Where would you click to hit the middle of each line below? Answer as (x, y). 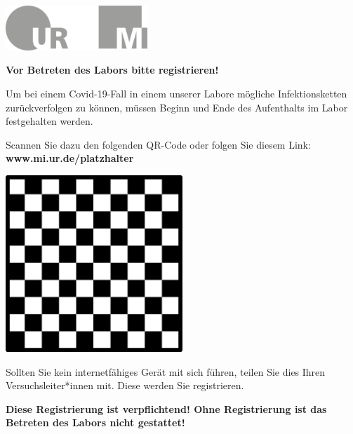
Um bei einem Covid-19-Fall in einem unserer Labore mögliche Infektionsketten (176, 93)
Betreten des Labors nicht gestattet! (95, 422)
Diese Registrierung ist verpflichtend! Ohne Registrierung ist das (166, 408)
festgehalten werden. (49, 121)
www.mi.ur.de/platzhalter (70, 158)
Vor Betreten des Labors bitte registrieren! (112, 70)
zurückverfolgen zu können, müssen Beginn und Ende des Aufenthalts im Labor (177, 107)
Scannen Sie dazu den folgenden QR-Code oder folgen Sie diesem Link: (158, 144)
